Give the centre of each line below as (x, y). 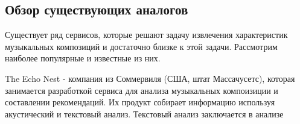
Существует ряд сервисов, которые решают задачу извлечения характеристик (146, 35)
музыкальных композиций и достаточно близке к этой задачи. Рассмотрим (141, 46)
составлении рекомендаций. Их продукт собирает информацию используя (140, 102)
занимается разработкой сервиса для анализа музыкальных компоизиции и (142, 90)
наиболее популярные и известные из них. (83, 58)
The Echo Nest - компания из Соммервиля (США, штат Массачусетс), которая (150, 78)
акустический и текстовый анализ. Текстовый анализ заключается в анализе (144, 113)
